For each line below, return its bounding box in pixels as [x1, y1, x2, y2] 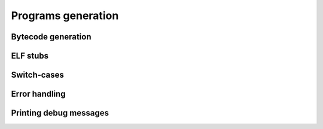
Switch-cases [11, 70, 64, 80]
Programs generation [11, 9, 119, 22]
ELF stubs [11, 51, 49, 61]
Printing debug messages [11, 108, 109, 118]
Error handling [11, 89, 66, 99]
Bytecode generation [11, 32, 92, 42]
